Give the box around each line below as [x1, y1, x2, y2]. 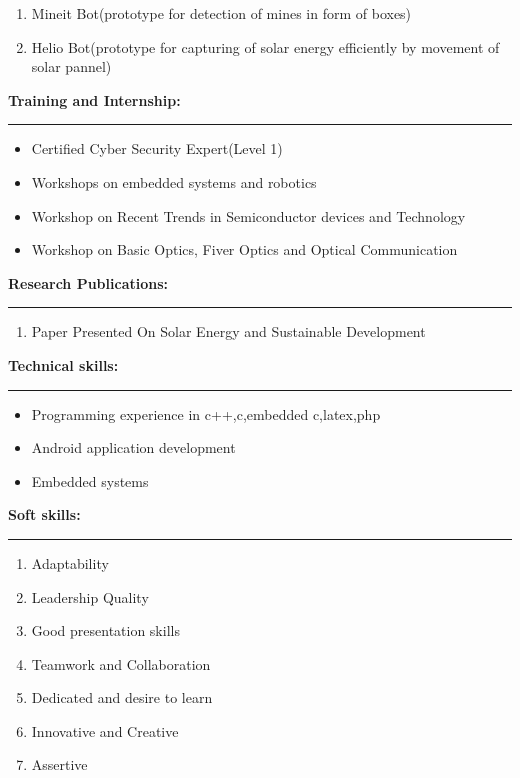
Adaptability [31, 552, 109, 573]
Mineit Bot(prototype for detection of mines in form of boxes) [31, 3, 412, 23]
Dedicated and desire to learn [31, 687, 213, 708]
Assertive [31, 754, 88, 775]
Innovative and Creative [31, 720, 179, 741]
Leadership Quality [31, 586, 149, 607]
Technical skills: [8, 354, 119, 375]
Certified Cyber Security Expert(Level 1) [31, 138, 283, 159]
